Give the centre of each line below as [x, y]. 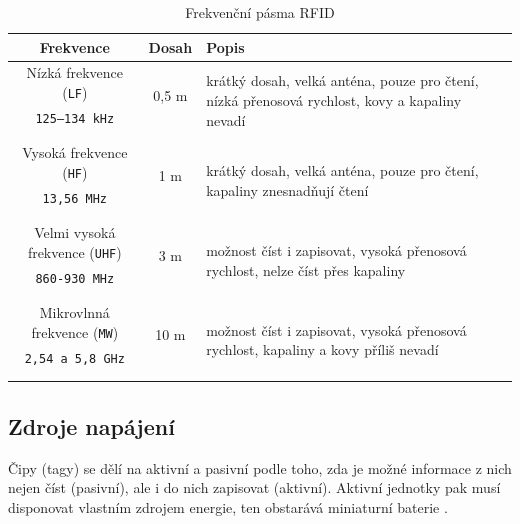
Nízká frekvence [75, 72]
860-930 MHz [75, 278]
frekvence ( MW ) [75, 331]
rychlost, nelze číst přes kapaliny [306, 269]
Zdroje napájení [91, 425]
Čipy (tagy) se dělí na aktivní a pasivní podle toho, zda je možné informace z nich [260, 467]
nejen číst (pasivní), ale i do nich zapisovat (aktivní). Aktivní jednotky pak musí [254, 487]
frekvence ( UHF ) [74, 251]
